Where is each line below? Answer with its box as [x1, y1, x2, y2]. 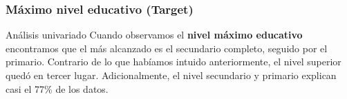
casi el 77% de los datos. [6, 81, 109, 96]
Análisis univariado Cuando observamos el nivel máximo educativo [6, 27, 303, 42]
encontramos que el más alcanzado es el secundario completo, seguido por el [6, 41, 328, 55]
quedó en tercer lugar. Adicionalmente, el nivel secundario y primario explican [6, 68, 337, 82]
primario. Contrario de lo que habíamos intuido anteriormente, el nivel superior [6, 54, 341, 69]
